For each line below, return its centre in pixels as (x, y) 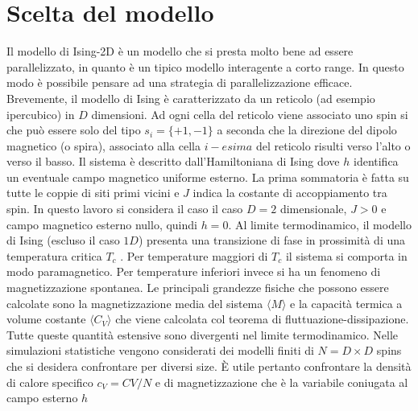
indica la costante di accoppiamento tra (290, 193)
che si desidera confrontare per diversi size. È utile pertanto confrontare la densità (209, 366)
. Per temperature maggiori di (194, 255)
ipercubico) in (41, 114)
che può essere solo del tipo (74, 130)
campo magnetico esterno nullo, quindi (102, 224)
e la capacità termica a (346, 303)
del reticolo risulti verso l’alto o (333, 145)
